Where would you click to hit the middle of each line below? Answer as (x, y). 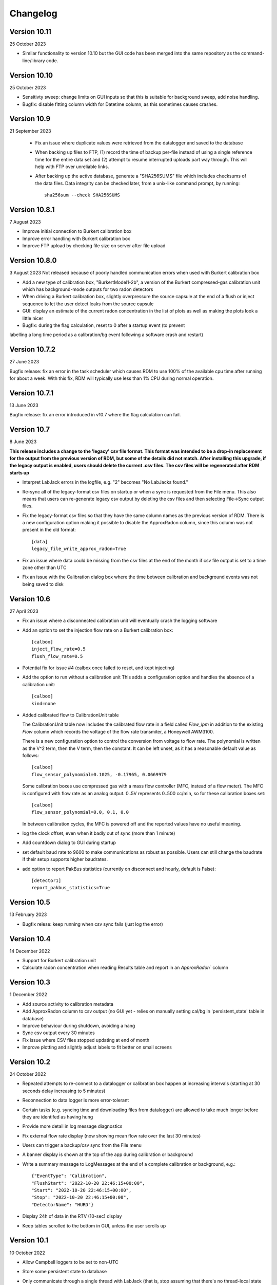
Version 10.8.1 (32, 209)
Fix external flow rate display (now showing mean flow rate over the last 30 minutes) (112, 1135)
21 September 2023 (30, 131)
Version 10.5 (30, 902)
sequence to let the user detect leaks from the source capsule (88, 304)
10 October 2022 (27, 1253)
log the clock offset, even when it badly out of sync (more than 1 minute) (99, 833)
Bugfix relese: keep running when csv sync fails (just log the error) (93, 924)
